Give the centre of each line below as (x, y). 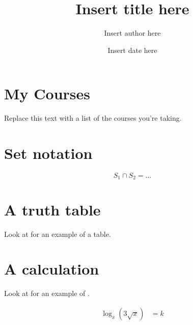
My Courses (47, 93)
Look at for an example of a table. (58, 234)
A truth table (52, 209)
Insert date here (132, 50)
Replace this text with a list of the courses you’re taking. (93, 118)
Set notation (48, 153)
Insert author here (132, 33)
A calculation (52, 269)
